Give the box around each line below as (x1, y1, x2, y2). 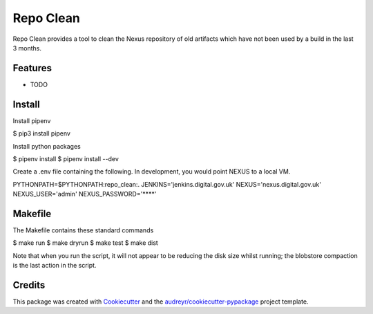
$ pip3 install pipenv (12, 129, 70, 138)
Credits (12, 279, 46, 290)
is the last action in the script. (12, 261, 97, 270)
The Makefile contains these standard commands (12, 226, 154, 234)
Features (12, 62, 52, 74)
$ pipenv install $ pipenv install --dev (12, 154, 119, 163)
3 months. (12, 44, 41, 52)
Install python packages (12, 142, 81, 150)
